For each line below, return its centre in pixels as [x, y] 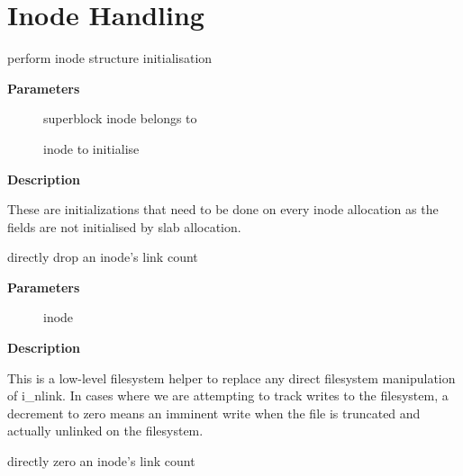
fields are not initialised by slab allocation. [124, 226]
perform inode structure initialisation [110, 58]
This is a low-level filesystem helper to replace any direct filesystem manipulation [231, 377]
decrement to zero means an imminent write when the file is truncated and [214, 413]
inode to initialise [91, 148]
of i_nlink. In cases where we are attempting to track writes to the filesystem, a [228, 395]
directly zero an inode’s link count [101, 461]
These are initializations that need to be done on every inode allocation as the [223, 209]
